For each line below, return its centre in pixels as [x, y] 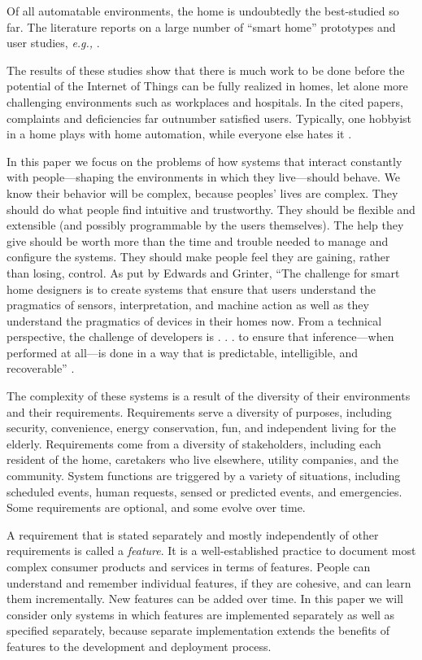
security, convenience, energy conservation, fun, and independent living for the [202, 428]
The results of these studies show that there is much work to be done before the [206, 70]
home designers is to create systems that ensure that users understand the [191, 288]
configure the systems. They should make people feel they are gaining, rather [198, 257]
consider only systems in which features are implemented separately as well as [201, 614]
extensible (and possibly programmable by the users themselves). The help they [205, 225]
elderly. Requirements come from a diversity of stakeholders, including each [194, 443]
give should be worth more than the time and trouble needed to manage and [198, 240]
